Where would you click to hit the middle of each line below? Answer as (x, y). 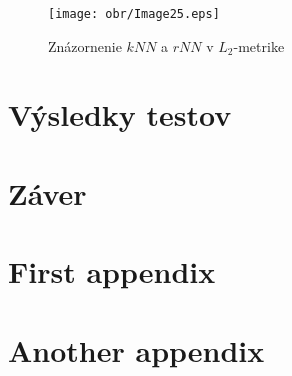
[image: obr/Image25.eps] (134, 14)
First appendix (112, 271)
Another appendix (136, 349)
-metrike (259, 45)
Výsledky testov (120, 114)
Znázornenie (85, 45)
